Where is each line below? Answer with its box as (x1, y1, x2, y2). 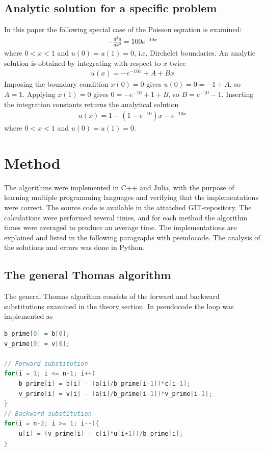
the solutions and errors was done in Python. (4, 242, 145, 253)
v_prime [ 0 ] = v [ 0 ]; (4, 340, 70, 347)
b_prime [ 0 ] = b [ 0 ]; (4, 330, 70, 338)
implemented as (4, 311, 53, 321)
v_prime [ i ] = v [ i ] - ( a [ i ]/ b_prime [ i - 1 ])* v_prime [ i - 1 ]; (18, 390, 213, 397)
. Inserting (221, 88, 254, 99)
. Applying (22, 88, 56, 99)
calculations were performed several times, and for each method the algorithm (4, 212, 248, 222)
